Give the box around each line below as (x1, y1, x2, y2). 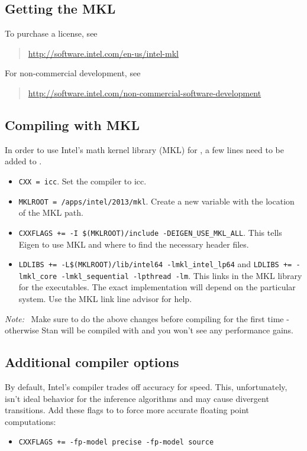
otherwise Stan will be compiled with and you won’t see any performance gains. (5, 324, 294, 336)
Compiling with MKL (5, 115, 140, 134)
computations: (5, 415, 56, 427)
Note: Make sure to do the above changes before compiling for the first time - (5, 312, 289, 325)
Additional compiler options (5, 353, 179, 371)
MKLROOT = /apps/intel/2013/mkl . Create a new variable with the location (18, 194, 295, 207)
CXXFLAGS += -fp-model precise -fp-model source (18, 438, 214, 447)
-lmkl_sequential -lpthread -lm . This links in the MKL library (61, 269, 302, 281)
